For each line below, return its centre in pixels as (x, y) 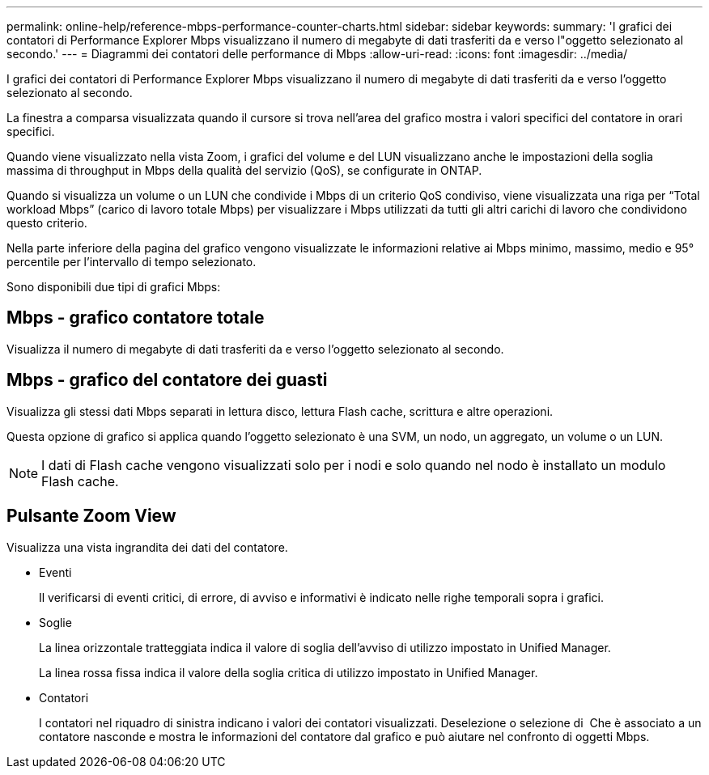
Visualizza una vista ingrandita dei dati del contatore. (147, 547)
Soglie (55, 622)
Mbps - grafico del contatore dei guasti (167, 380)
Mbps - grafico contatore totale (136, 318)
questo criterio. (47, 223)
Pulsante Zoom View (91, 516)
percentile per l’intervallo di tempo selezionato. (132, 262)
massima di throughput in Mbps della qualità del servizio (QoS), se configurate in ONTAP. (244, 170)
